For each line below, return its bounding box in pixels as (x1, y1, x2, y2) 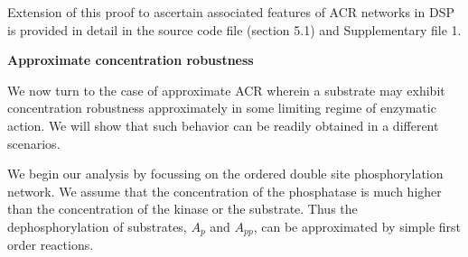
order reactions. (7, 235, 94, 254)
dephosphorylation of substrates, (7, 216, 187, 235)
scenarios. (7, 133, 61, 152)
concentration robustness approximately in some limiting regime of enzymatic (7, 98, 436, 117)
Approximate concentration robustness (7, 50, 254, 69)
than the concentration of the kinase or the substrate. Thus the (7, 199, 358, 218)
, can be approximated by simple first (253, 216, 461, 235)
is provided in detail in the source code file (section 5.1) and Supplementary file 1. (7, 20, 462, 39)
